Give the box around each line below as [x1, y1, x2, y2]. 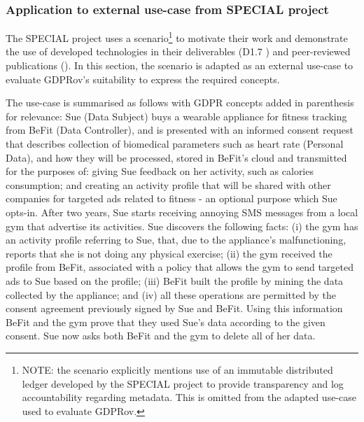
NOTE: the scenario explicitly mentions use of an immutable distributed [22, 362, 333, 377]
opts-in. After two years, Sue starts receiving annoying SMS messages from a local [6, 205, 358, 219]
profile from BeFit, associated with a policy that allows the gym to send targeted [6, 260, 354, 274]
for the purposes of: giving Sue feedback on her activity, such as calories [6, 164, 314, 178]
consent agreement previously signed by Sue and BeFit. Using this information [6, 301, 343, 316]
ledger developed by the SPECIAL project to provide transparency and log [22, 376, 344, 391]
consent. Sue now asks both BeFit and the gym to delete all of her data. [6, 328, 316, 343]
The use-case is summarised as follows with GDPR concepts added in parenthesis [6, 95, 354, 110]
